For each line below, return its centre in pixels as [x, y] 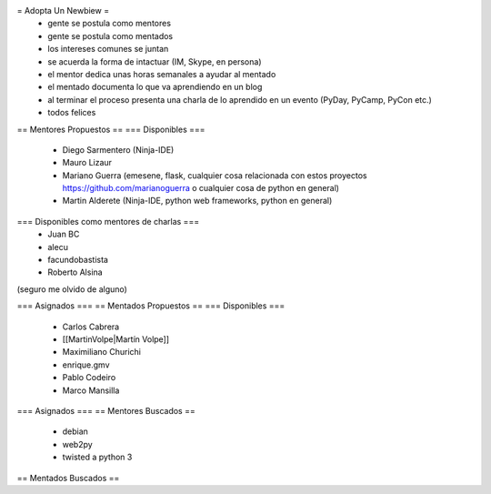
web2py [77, 444]
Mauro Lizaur [87, 163]
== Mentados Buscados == [68, 478]
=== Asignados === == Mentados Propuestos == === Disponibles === [151, 306]
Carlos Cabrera [91, 327]
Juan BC [64, 234]
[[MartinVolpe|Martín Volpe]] [116, 339]
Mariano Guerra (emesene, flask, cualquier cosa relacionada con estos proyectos [215, 175]
